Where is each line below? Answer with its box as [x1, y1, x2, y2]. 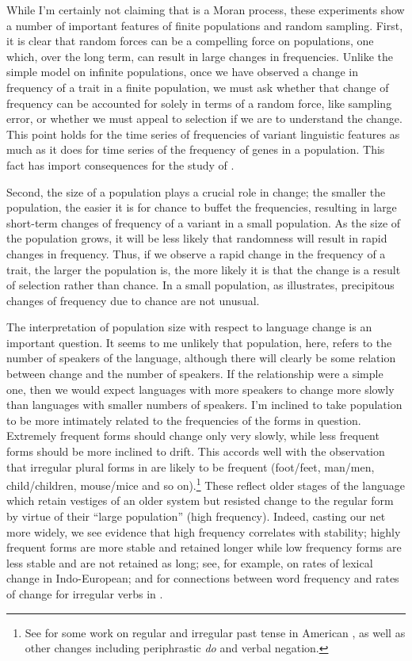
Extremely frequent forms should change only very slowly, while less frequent [6, 427, 380, 444]
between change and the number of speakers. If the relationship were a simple [6, 365, 383, 382]
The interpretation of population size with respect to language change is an [6, 319, 372, 335]
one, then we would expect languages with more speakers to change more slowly [6, 380, 395, 397]
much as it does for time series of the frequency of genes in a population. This [6, 141, 385, 158]
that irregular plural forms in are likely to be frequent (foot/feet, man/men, [6, 458, 375, 475]
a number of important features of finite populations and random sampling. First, [6, 17, 403, 33]
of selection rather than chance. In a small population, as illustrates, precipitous [6, 277, 395, 293]
